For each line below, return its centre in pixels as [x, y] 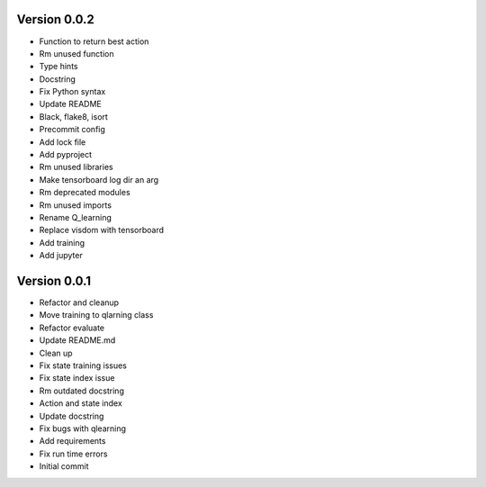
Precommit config [72, 130]
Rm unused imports [76, 205]
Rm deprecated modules [85, 193]
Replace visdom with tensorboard [102, 230]
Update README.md [77, 340]
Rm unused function [76, 53]
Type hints [58, 67]
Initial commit [64, 466]
